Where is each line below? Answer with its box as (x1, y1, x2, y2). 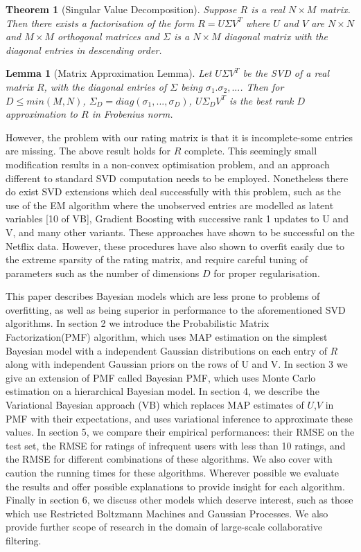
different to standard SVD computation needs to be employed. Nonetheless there (6, 170, 349, 185)
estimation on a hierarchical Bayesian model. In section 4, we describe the (6, 384, 319, 398)
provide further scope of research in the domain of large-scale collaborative (6, 519, 323, 534)
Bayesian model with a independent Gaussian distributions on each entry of (6, 343, 327, 357)
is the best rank (229, 93, 294, 107)
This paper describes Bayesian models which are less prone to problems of (6, 289, 320, 303)
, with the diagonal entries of (44, 79, 167, 94)
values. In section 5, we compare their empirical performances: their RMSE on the (6, 425, 355, 439)
